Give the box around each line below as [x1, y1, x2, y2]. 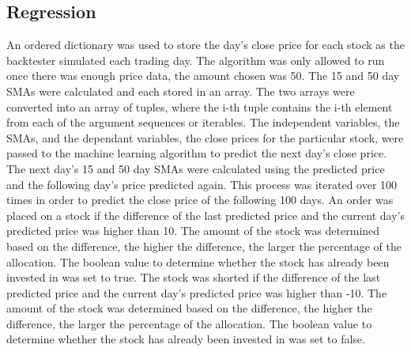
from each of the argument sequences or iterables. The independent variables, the [6, 114, 400, 131]
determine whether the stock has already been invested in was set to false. [6, 331, 365, 347]
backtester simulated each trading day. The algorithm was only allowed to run [6, 51, 385, 68]
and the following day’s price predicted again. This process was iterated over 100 [6, 176, 398, 192]
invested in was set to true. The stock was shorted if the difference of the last [6, 269, 381, 286]
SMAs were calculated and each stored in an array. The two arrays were [6, 82, 355, 99]
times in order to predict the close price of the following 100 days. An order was [6, 191, 394, 208]
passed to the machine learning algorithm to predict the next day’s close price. [6, 145, 387, 161]
